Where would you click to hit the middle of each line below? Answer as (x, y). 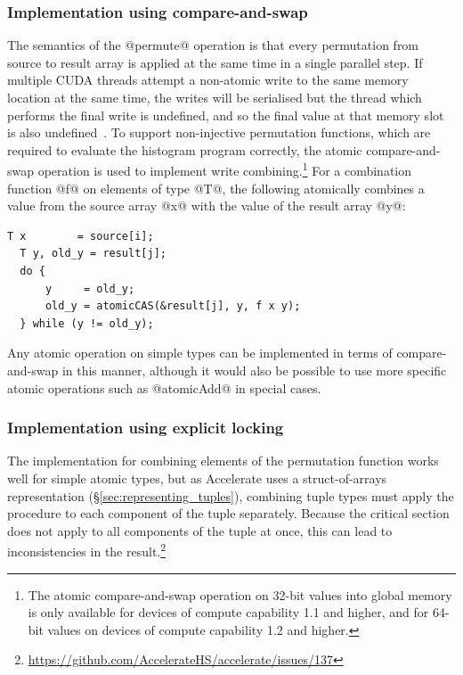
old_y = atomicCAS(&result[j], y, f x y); (173, 306)
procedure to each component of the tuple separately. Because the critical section (228, 513)
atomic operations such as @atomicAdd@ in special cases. (164, 387)
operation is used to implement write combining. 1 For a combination (225, 169)
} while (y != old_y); (87, 323)
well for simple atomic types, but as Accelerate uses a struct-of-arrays (197, 477)
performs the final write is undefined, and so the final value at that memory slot (226, 115)
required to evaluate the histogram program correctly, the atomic (185, 149)
